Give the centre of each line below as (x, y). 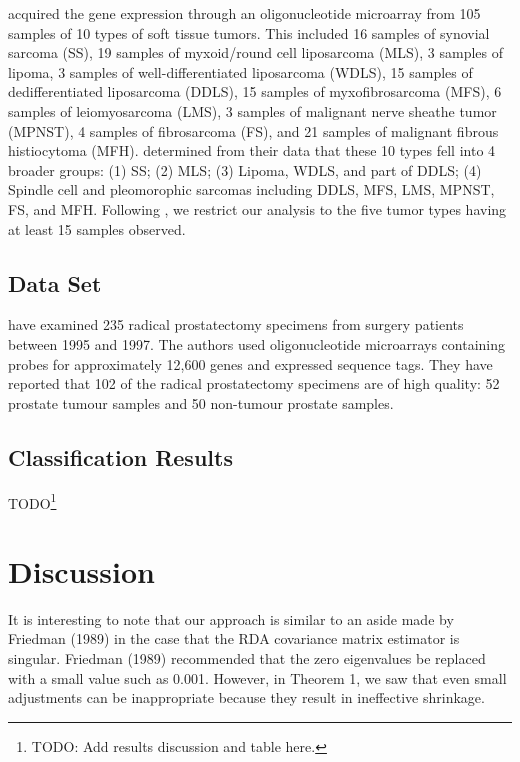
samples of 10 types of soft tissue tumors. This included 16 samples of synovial (249, 32)
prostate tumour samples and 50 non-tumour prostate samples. (201, 402)
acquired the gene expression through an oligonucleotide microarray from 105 (244, 13)
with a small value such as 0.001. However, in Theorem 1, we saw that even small (257, 677)
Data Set (55, 282)
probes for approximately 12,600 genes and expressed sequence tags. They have (250, 363)
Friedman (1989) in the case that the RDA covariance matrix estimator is (234, 638)
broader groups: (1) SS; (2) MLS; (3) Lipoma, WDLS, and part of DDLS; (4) (245, 169)
